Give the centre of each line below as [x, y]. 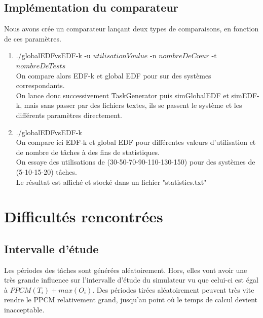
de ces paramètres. [33, 38]
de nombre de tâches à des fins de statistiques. [88, 152]
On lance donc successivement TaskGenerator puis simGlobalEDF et [122, 95]
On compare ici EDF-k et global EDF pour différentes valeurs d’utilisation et [136, 142]
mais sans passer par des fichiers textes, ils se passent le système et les [133, 105]
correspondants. [40, 85]
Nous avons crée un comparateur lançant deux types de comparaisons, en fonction [131, 29]
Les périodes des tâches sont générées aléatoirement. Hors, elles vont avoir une [126, 270]
